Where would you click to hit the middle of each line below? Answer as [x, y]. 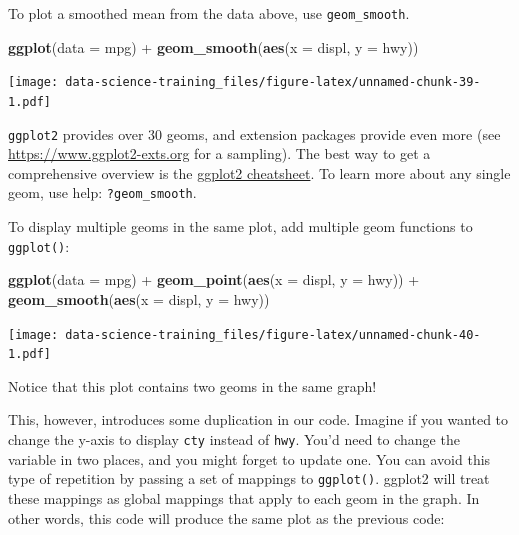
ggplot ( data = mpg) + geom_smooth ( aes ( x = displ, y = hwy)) [213, 46]
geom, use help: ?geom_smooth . [102, 192]
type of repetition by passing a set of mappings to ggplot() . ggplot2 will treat [249, 478]
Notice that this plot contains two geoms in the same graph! [192, 385]
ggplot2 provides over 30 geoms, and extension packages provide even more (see [254, 133]
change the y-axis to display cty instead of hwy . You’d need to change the [234, 439]
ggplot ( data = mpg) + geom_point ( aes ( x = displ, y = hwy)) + [214, 279]
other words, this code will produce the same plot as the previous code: [226, 517]
